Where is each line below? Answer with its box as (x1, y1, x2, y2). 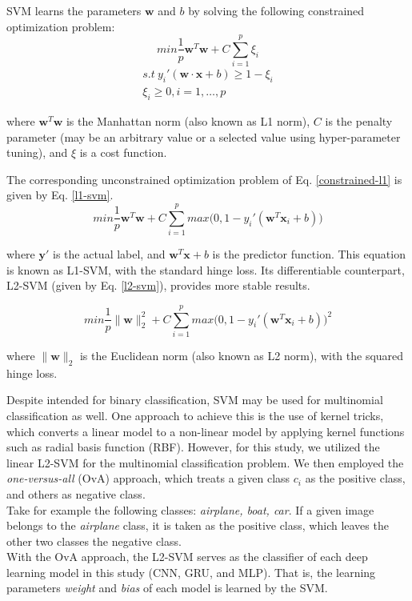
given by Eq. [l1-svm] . (6, 186, 114, 203)
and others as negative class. (6, 485, 146, 502)
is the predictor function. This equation (212, 246, 406, 262)
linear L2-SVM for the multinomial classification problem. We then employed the (6, 454, 404, 471)
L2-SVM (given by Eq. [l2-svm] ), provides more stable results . (6, 277, 310, 294)
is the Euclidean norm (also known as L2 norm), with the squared (79, 347, 404, 363)
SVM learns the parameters (6, 2, 142, 18)
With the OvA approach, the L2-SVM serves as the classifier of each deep (6, 548, 368, 565)
